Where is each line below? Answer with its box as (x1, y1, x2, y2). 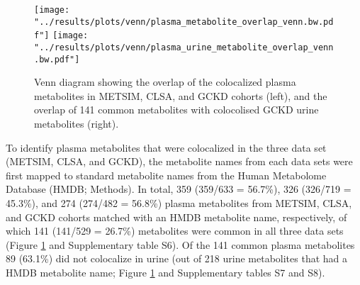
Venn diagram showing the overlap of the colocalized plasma (34, 74, 296, 89)
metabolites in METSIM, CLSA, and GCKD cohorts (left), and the (34, 88, 327, 103)
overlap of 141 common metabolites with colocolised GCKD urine (34, 102, 319, 117)
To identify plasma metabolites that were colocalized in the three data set (6, 140, 327, 155)
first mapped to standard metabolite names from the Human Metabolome (6, 167, 327, 182)
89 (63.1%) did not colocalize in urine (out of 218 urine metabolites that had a (6, 251, 348, 266)
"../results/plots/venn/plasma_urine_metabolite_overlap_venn (34, 42, 334, 52)
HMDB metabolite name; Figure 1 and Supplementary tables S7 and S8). (6, 265, 325, 279)
